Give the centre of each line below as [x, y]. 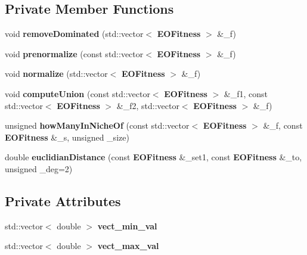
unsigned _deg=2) [39, 168]
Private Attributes [63, 200]
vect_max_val [128, 246]
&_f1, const [246, 93]
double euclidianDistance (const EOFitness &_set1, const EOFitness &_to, [153, 157]
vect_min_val [127, 226]
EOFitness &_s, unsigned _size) [67, 137]
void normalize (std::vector [56, 74]
